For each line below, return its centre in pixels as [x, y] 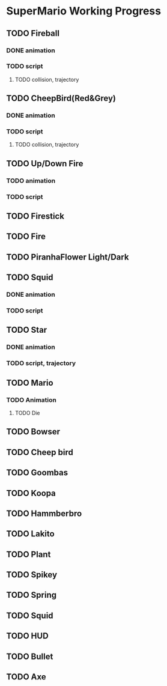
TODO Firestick [35, 217]
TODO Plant [29, 554]
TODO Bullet [30, 656]
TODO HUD [28, 636]
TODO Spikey [32, 575]
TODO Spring [32, 595]
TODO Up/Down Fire [45, 163]
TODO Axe [26, 677]
